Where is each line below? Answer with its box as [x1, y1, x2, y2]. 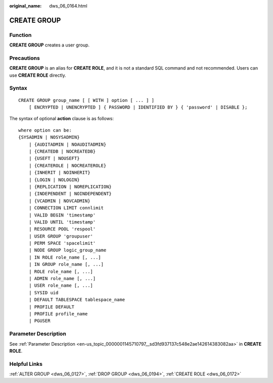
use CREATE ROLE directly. [9, 72, 67, 78]
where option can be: [18, 127, 72, 133]
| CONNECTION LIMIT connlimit [28, 205, 104, 211]
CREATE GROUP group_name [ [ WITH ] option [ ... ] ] [18, 97, 154, 103]
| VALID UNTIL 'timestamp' [28, 219, 96, 225]
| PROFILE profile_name [28, 311, 88, 316]
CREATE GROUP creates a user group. [9, 42, 90, 48]
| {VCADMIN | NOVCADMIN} [28, 198, 90, 204]
